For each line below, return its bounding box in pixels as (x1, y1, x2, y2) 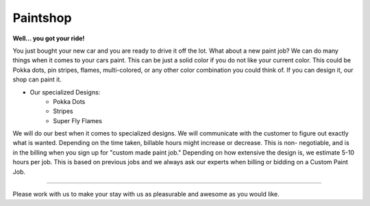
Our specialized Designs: (29, 88, 101, 96)
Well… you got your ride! (12, 34, 85, 42)
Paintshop (12, 10, 72, 25)
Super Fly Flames (53, 116, 103, 125)
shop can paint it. (12, 75, 62, 83)
